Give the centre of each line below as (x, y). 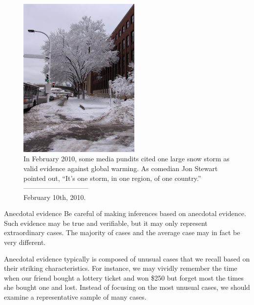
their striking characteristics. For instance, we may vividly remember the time (121, 268)
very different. (25, 242)
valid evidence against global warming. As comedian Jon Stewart (121, 168)
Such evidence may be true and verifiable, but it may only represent (106, 223)
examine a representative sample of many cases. (75, 297)
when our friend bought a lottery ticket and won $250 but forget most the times (124, 277)
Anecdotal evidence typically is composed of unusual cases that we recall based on (127, 258)
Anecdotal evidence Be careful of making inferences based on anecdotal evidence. (125, 213)
